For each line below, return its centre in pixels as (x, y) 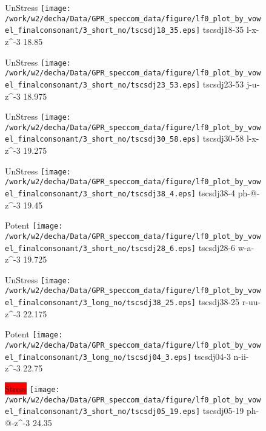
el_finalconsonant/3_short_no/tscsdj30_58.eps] (103, 140)
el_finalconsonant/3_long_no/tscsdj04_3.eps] (98, 357)
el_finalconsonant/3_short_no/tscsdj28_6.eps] (100, 248)
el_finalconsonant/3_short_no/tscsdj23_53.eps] (103, 85)
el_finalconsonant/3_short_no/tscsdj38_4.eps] (100, 194)
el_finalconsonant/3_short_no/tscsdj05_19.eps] (103, 412)
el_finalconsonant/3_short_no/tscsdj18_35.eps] (103, 31)
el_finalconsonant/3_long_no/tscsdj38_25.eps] (100, 303)
